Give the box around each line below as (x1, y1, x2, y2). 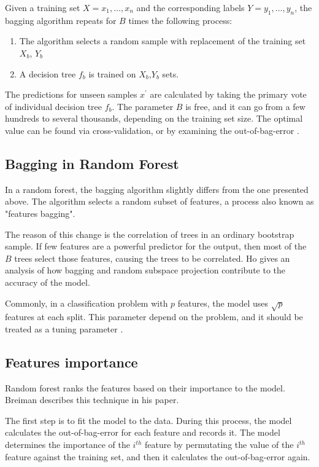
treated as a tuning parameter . (5, 322, 123, 335)
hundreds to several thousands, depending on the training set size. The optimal (5, 112, 303, 125)
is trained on (88, 67, 136, 80)
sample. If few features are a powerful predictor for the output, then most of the (5, 240, 307, 253)
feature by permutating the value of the (145, 438, 294, 451)
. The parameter (112, 100, 174, 112)
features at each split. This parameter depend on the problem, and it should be (5, 310, 303, 323)
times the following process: (128, 14, 233, 26)
